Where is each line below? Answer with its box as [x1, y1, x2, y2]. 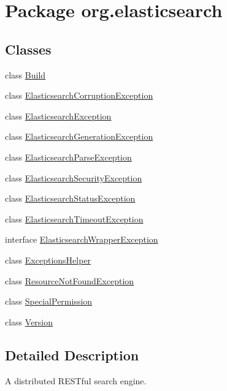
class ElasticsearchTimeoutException [5, 212, 144, 225]
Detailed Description [5, 345, 139, 364]
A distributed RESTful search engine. [5, 374, 147, 387]
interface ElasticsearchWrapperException [5, 233, 158, 246]
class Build [5, 68, 46, 81]
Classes [5, 39, 52, 58]
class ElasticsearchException [5, 109, 112, 122]
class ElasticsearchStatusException [5, 192, 136, 205]
